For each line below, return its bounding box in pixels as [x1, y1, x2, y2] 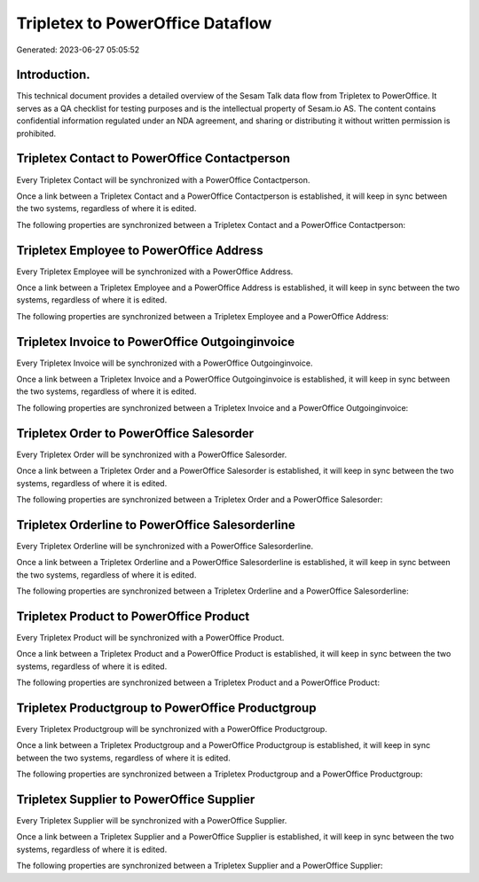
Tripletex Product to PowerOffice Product [16, 609, 250, 624]
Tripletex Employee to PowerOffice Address [16, 242, 263, 257]
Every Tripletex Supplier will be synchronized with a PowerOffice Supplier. [16, 815, 287, 826]
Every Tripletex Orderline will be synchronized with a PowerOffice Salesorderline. [16, 540, 314, 551]
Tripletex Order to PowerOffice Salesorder [16, 426, 255, 441]
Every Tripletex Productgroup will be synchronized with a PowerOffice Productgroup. [16, 724, 327, 734]
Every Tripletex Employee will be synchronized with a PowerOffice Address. [16, 266, 294, 277]
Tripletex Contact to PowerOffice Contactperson [16, 151, 291, 166]
